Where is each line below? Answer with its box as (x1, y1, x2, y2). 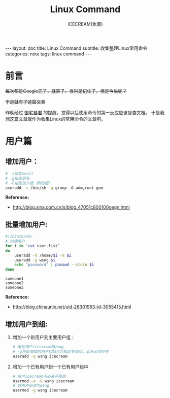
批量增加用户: (5, 220, 48, 229)
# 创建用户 (5, 239, 25, 244)
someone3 (5, 285, 24, 290)
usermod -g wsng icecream (12, 388, 67, 393)
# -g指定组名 (5, 176, 30, 181)
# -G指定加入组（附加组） (5, 180, 52, 186)
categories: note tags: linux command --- (5, 51, 92, 57)
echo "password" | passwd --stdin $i (14, 262, 94, 268)
